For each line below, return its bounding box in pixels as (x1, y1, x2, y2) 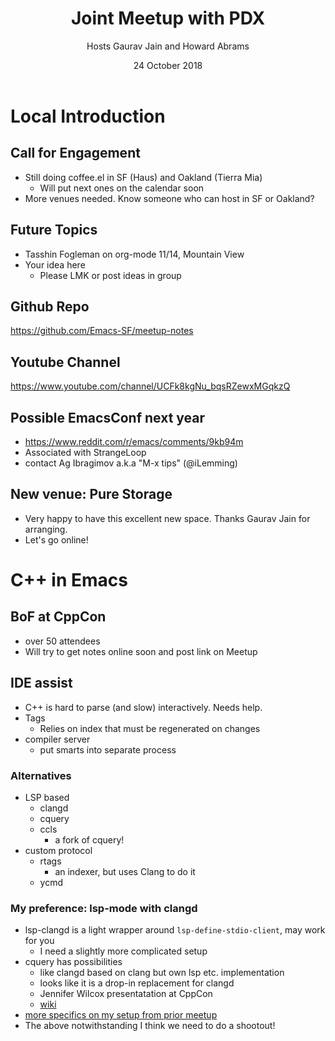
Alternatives (10, 768, 72, 782)
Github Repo (10, 298, 90, 315)
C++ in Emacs (10, 569, 128, 591)
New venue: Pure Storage (10, 486, 173, 503)
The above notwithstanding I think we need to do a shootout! (24, 1020, 276, 1032)
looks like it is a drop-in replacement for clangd (39, 977, 235, 989)
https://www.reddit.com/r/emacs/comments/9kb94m (24, 436, 244, 447)
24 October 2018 (133, 59, 203, 71)
